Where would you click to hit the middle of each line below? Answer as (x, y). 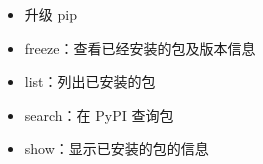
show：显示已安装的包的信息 (116, 148)
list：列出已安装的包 (90, 81)
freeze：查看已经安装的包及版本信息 (140, 47)
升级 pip (50, 14)
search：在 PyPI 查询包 (99, 114)
